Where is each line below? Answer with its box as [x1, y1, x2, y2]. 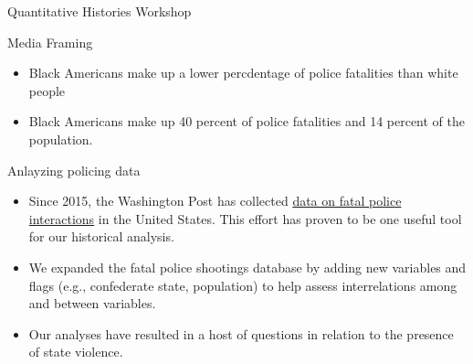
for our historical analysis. [28, 227, 174, 246]
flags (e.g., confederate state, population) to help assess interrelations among [28, 275, 457, 294]
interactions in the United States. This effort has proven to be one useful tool [28, 209, 462, 228]
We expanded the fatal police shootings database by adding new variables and [28, 257, 467, 276]
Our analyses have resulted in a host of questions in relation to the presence [28, 324, 454, 343]
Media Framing [7, 32, 93, 51]
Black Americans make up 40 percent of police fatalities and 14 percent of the [28, 112, 465, 131]
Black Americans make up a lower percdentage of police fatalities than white [28, 63, 458, 82]
